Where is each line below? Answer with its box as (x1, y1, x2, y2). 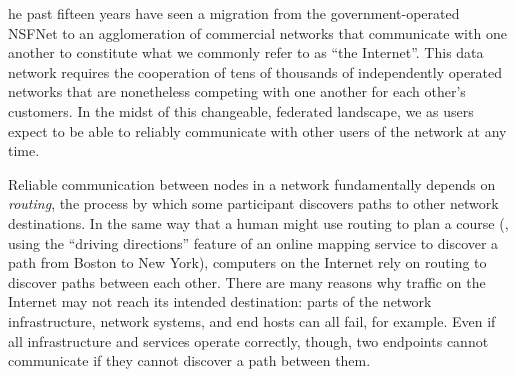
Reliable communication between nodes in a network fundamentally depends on (8, 173, 496, 194)
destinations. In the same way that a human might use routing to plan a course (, (8, 212, 509, 233)
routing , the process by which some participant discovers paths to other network (8, 193, 499, 214)
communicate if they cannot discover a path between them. (8, 350, 371, 371)
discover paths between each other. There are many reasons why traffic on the (8, 271, 486, 292)
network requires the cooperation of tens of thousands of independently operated (8, 61, 503, 82)
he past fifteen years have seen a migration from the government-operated (8, 3, 460, 23)
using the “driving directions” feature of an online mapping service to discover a (8, 232, 499, 253)
